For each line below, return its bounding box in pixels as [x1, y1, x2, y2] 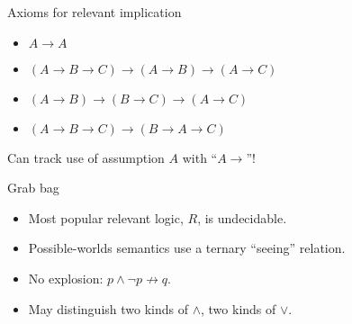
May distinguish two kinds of [28, 299, 188, 318]
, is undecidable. [197, 208, 287, 227]
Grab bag [7, 178, 59, 197]
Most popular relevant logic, [28, 208, 184, 227]
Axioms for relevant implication [7, 3, 182, 21]
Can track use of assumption [7, 148, 165, 166]
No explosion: [28, 268, 104, 287]
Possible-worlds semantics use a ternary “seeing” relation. [28, 238, 346, 257]
